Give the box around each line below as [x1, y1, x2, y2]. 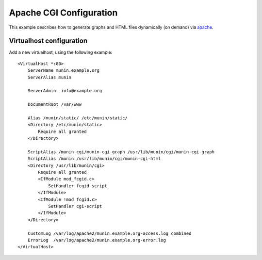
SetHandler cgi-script [48, 204, 102, 209]
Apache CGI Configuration [9, 7, 118, 18]
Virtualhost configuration [9, 37, 88, 45]
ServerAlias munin [27, 74, 72, 80]
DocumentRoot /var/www [27, 102, 82, 107]
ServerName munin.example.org [27, 68, 99, 73]
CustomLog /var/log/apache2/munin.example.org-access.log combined [27, 230, 192, 236]
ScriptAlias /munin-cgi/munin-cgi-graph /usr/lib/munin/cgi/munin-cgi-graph [27, 149, 215, 155]
